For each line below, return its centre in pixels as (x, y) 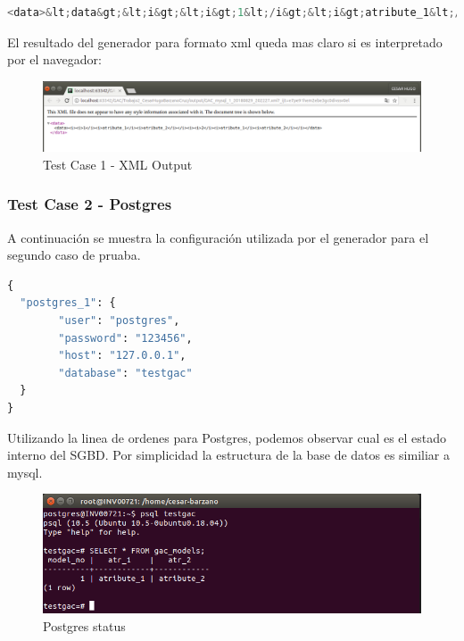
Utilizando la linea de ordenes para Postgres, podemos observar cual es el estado (227, 437)
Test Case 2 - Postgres (90, 204)
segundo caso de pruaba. (74, 255)
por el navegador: (54, 59)
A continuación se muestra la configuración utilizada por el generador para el (218, 237)
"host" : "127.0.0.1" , (122, 356)
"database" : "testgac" (125, 373)
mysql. (25, 472)
